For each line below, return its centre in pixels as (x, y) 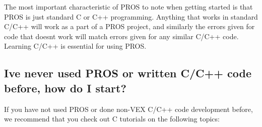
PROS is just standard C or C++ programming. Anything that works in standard (131, 16)
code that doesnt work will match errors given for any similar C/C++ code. (121, 36)
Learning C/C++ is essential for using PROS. (75, 46)
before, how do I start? (65, 88)
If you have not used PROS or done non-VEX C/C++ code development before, (128, 109)
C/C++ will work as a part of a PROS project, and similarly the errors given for (129, 26)
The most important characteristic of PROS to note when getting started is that (128, 7)
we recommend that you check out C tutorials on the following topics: (112, 119)
